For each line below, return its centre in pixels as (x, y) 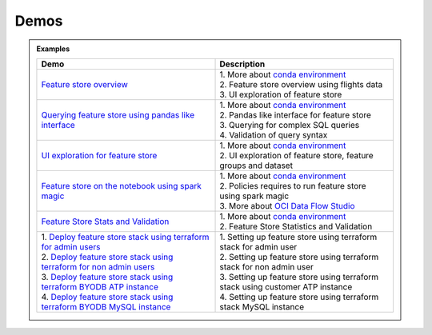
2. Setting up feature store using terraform (299, 257)
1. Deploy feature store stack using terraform (125, 237)
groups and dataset (256, 166)
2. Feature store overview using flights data (301, 84)
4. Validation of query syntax (274, 134)
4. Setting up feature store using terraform (299, 297)
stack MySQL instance (262, 306)
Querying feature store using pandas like (118, 114)
